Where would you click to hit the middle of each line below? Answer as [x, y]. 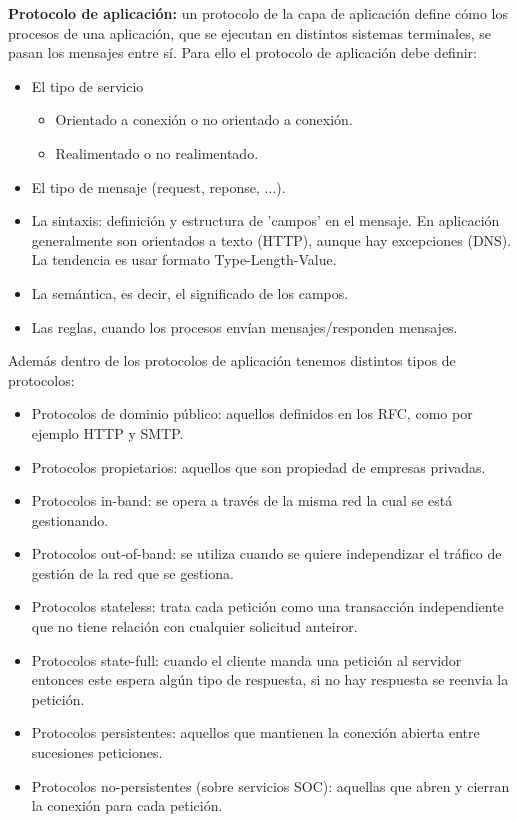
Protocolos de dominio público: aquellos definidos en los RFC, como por [252, 413]
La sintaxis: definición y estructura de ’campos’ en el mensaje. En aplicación [265, 220]
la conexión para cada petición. [127, 805]
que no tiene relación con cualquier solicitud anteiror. [194, 626]
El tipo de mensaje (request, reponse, [145, 186]
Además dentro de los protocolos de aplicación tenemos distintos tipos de [232, 360]
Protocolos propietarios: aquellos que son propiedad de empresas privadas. [258, 466]
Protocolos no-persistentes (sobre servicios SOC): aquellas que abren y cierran [270, 785]
